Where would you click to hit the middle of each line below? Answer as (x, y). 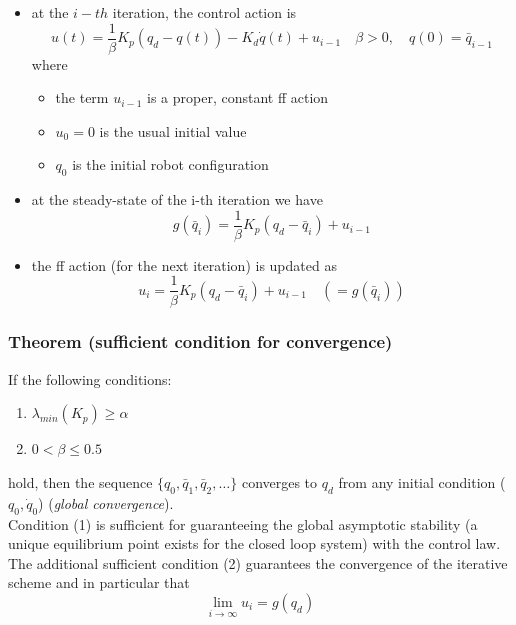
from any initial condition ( (422, 481)
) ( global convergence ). (106, 502)
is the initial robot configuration (170, 164)
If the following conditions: (90, 378)
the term (82, 97)
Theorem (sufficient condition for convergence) (200, 341)
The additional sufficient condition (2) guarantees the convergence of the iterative (258, 562)
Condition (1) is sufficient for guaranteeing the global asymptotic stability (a (243, 523)
